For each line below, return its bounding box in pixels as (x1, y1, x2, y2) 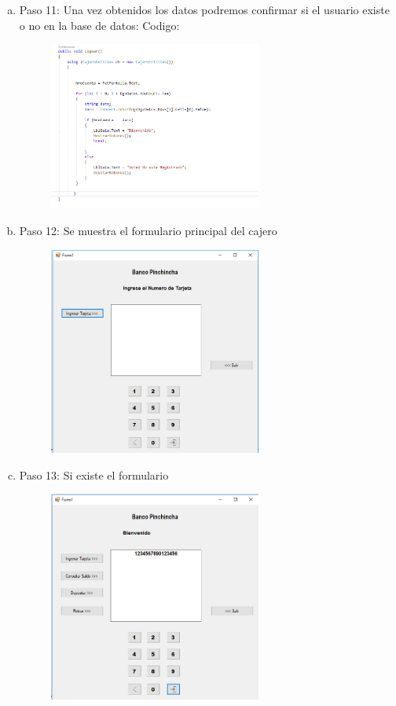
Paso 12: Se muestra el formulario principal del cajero (19, 222, 277, 239)
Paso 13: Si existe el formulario (19, 466, 169, 483)
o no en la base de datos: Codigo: (19, 17, 180, 33)
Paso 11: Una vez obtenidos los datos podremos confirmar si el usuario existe (19, 2, 390, 17)
